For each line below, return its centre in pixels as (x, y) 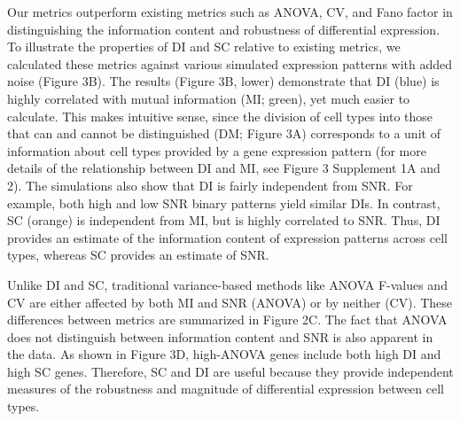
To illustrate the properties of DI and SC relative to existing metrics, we (204, 47)
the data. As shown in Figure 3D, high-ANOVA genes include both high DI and (224, 354)
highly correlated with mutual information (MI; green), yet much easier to (209, 98)
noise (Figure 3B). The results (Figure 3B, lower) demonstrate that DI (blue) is (223, 81)
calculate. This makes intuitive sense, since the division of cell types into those (220, 116)
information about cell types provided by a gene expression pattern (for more (217, 150)
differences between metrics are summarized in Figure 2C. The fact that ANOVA (227, 320)
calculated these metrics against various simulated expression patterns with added (230, 63)
